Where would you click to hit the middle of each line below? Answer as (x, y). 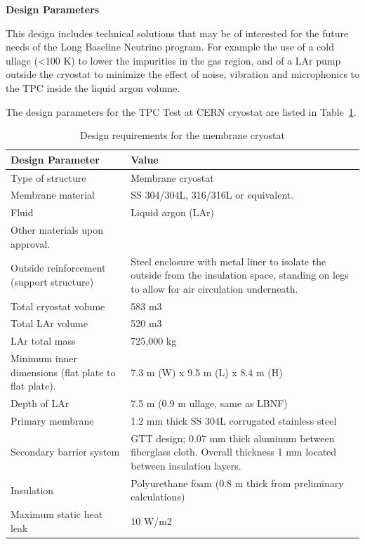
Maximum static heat (57, 514)
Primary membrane (52, 420)
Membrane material (53, 195)
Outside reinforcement (58, 268)
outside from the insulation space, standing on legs (240, 275)
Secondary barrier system (65, 452)
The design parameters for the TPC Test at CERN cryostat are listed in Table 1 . (181, 111)
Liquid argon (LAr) (173, 212)
